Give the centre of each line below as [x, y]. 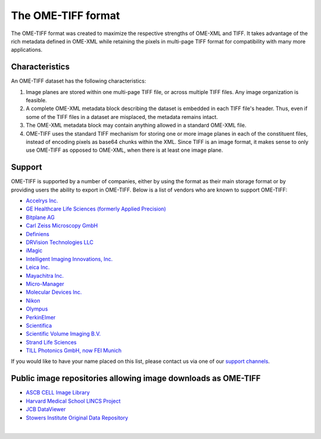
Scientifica [39, 325]
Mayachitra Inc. [45, 275]
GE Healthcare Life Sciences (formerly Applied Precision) [96, 209]
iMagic [34, 250]
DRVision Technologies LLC [60, 242]
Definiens [38, 234]
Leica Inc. [38, 267]
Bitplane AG [40, 217]
